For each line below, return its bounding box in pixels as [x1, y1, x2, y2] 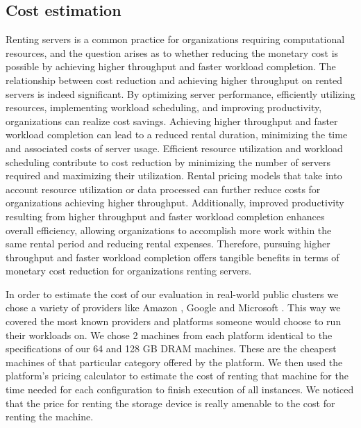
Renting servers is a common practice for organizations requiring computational [6, 32, 345, 47]
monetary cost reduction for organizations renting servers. [6, 263, 252, 278]
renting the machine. [6, 409, 94, 424]
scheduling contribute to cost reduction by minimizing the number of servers [6, 154, 330, 169]
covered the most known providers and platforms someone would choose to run [6, 314, 342, 329]
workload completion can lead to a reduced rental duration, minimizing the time [6, 127, 348, 142]
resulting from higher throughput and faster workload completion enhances [6, 208, 325, 223]
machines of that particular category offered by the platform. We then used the [6, 354, 343, 369]
